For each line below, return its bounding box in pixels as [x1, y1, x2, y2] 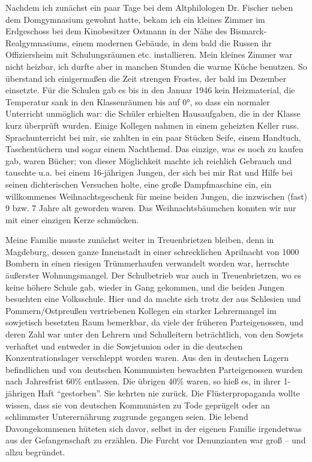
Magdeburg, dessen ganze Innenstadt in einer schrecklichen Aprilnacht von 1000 [5, 245, 299, 257]
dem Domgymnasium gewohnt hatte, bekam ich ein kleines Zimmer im [5, 13, 265, 25]
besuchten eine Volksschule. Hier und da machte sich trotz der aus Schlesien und [5, 292, 301, 305]
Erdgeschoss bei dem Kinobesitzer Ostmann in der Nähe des [5, 25, 227, 37]
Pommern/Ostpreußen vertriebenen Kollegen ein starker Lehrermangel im [5, 304, 277, 316]
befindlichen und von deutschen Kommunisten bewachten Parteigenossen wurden [5, 363, 303, 375]
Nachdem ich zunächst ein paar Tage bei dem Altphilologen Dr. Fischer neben [5, 1, 293, 13]
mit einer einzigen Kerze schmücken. [5, 213, 139, 226]
